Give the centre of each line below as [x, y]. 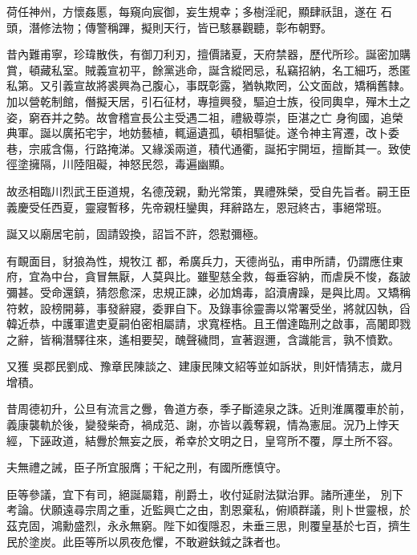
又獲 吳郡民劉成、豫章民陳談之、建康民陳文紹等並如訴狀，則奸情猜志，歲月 [205, 366]
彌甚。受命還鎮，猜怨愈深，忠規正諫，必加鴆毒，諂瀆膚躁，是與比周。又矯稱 [208, 292]
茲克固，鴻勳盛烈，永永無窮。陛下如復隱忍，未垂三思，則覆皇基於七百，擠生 [208, 526]
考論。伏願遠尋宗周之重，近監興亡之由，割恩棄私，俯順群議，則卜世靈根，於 [208, 510]
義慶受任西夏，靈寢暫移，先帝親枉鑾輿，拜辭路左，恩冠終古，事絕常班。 [197, 207]
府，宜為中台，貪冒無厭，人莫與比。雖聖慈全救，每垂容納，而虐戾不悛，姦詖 [208, 276]
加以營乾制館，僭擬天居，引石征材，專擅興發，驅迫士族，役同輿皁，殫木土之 [208, 101]
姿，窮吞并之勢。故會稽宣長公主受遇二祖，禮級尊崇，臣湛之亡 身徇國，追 [199, 117]
